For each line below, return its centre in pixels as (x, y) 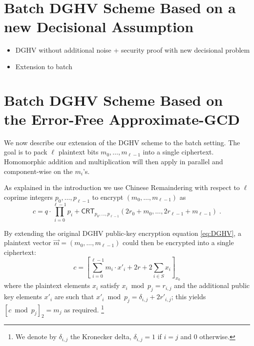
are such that (74, 297)
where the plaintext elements (47, 285)
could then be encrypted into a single (178, 242)
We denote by (36, 336)
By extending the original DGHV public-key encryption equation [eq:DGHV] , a (123, 233)
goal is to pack (26, 152)
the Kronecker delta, (101, 336)
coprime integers (29, 197)
